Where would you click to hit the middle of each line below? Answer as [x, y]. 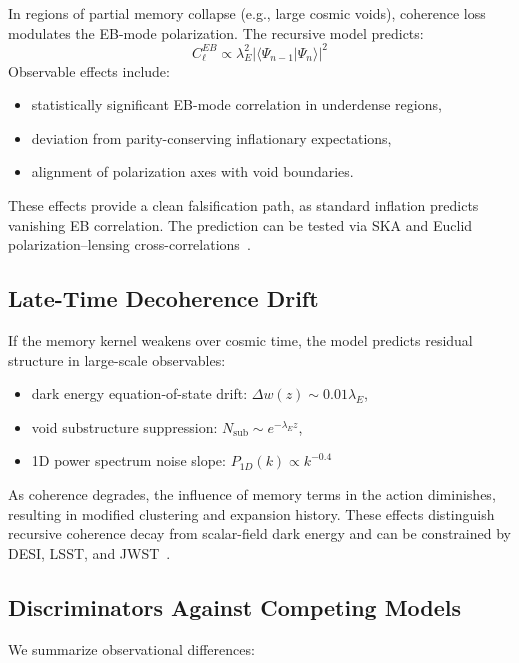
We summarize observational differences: [131, 648]
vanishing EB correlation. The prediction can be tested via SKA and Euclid [240, 224]
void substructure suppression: [124, 426]
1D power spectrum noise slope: [128, 460]
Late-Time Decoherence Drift [163, 298]
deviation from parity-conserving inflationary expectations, [211, 137]
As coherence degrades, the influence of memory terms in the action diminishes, [252, 494]
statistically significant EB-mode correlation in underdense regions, [236, 104]
